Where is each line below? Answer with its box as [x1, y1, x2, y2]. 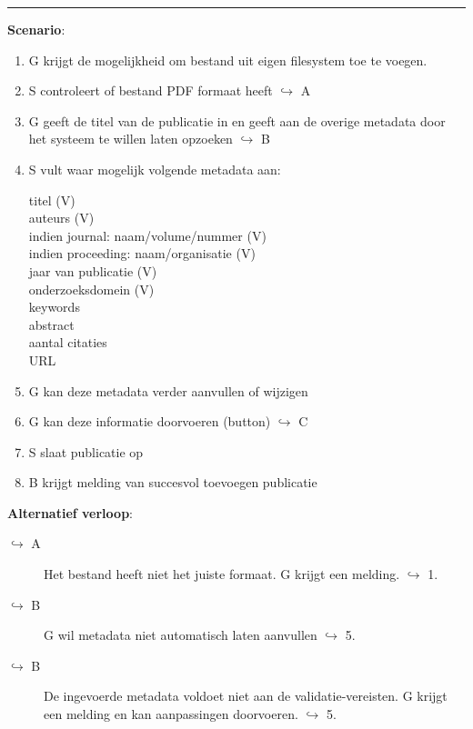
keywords [28, 297, 80, 316]
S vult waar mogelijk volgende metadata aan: [28, 159, 281, 178]
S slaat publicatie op [28, 442, 144, 461]
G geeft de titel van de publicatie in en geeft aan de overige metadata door [28, 111, 446, 130]
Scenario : [7, 20, 65, 38]
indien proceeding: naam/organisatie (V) [28, 244, 256, 263]
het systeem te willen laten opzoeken [28, 129, 233, 148]
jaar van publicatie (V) [28, 261, 157, 280]
